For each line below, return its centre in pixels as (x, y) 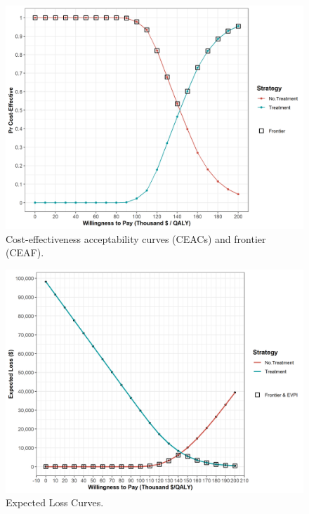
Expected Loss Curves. (55, 502)
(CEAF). (25, 252)
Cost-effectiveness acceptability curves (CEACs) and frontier (136, 238)
